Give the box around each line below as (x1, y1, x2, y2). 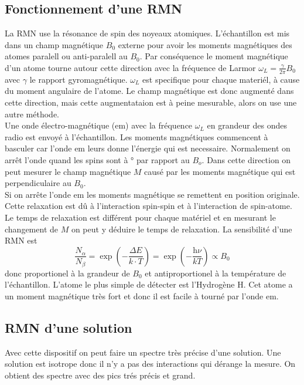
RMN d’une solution (5, 318, 132, 336)
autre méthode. (5, 107, 59, 120)
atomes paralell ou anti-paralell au (5, 50, 128, 62)
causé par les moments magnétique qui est (144, 165, 296, 177)
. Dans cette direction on (201, 153, 291, 166)
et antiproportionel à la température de (145, 266, 286, 279)
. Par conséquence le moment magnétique (139, 50, 288, 62)
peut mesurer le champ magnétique (5, 165, 131, 177)
